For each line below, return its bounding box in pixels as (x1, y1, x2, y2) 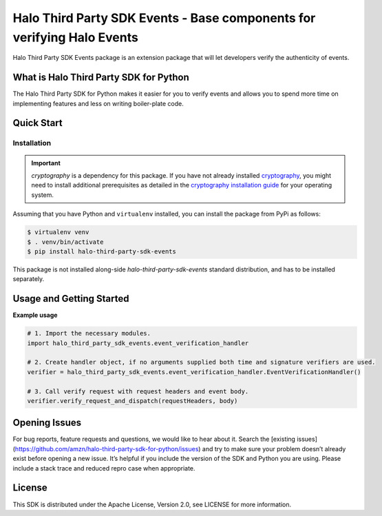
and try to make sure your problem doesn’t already (202, 444, 346, 453)
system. (31, 190, 54, 199)
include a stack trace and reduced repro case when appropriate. (12, 464, 195, 472)
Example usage (12, 311, 58, 320)
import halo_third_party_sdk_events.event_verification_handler (27, 339, 249, 347)
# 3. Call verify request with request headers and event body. (27, 387, 249, 395)
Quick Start (12, 117, 63, 129)
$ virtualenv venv (27, 228, 89, 236)
